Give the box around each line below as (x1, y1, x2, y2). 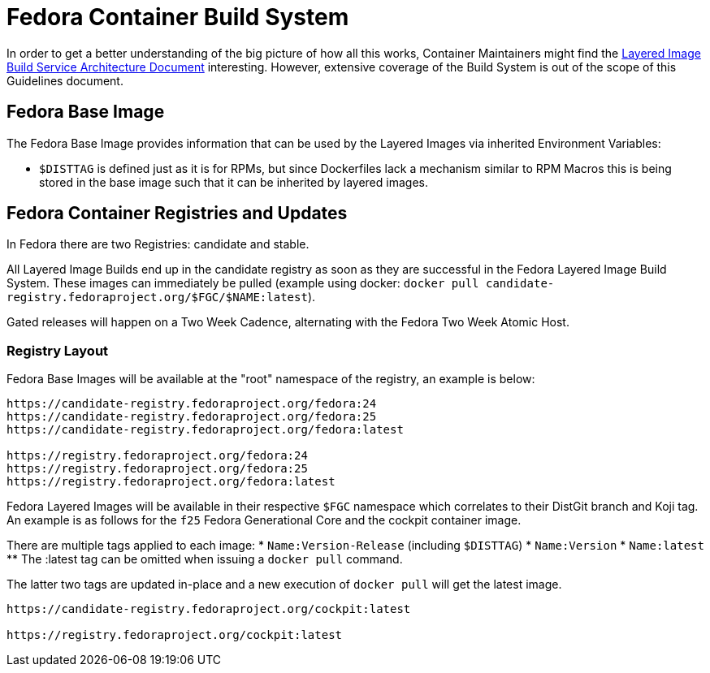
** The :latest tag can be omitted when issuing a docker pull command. (6, 552, 403, 567)
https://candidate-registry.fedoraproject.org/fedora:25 (6, 410, 377, 424)
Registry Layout (6, 342, 109, 359)
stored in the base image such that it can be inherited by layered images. (39, 175, 428, 189)
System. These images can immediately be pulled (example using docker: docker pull (6, 276, 479, 291)
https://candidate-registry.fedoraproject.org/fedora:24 (6, 397, 377, 411)
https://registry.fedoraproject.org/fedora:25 (6, 462, 308, 476)
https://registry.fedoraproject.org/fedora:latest (6, 475, 336, 489)
